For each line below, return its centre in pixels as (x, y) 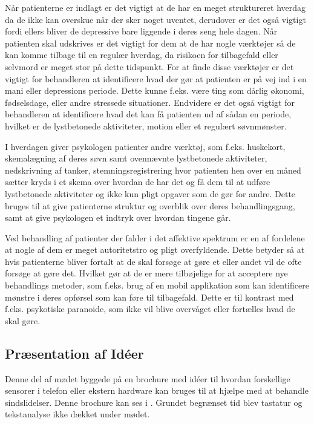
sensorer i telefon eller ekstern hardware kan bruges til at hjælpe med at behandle (157, 390)
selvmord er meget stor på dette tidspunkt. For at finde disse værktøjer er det (149, 66)
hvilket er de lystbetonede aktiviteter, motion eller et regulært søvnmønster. (146, 126)
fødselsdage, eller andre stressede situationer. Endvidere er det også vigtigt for (150, 102)
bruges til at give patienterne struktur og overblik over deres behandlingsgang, (150, 205)
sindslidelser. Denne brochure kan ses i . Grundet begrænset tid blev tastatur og (154, 402)
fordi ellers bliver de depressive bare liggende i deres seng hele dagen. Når (141, 31)
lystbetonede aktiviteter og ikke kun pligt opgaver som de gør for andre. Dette (150, 193)
